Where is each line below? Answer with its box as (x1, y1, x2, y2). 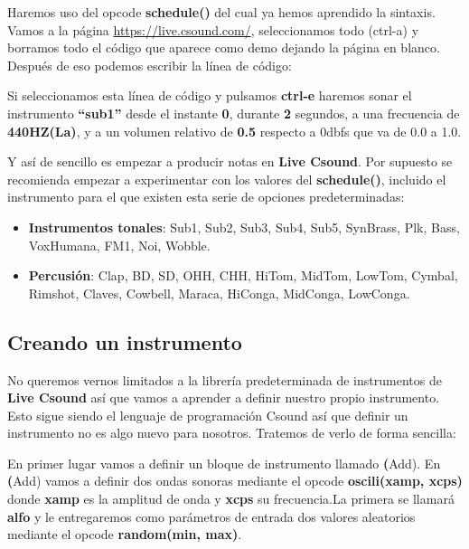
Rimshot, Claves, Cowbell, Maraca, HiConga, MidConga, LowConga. (28, 283, 410, 302)
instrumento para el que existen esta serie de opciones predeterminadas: (7, 187, 405, 206)
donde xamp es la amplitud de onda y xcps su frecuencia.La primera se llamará (7, 489, 455, 508)
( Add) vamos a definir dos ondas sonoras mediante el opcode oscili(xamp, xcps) (7, 471, 463, 490)
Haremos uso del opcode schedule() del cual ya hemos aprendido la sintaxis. (7, 3, 436, 21)
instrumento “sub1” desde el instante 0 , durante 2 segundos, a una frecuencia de (7, 103, 460, 122)
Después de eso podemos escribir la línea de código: (7, 55, 292, 74)
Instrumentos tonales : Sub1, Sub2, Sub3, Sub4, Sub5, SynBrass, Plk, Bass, (28, 217, 460, 236)
